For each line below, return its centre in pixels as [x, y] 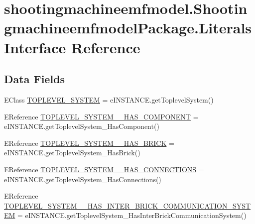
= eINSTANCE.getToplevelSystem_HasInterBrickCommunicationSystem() [132, 215]
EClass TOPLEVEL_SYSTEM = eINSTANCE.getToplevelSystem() [109, 99]
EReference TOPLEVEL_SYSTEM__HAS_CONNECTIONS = [104, 169]
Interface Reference [72, 47]
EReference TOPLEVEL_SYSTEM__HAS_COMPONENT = [101, 116]
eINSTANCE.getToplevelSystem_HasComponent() [82, 126]
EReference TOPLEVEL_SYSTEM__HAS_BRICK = [89, 143]
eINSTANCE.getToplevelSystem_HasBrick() [72, 153]
